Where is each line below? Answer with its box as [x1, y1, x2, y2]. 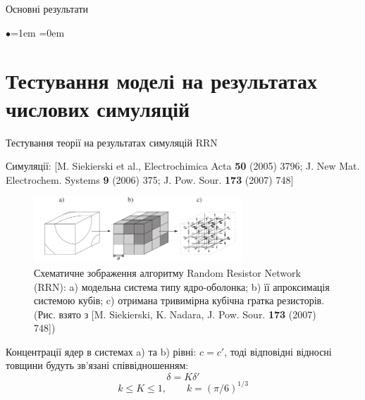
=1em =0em [11, 25, 65, 39]
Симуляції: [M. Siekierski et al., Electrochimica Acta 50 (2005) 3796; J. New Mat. [6, 158, 360, 173]
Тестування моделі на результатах [6, 66, 317, 95]
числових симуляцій [6, 94, 190, 123]
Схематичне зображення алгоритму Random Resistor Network [34, 265, 301, 280]
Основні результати [6, 1, 89, 15]
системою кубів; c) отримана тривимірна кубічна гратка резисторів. [34, 293, 325, 308]
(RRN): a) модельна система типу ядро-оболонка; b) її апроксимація [34, 279, 330, 294]
